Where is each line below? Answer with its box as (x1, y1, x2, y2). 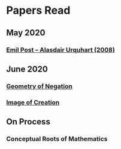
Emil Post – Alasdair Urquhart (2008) (6, 46, 115, 54)
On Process (6, 117, 51, 127)
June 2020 (6, 64, 48, 74)
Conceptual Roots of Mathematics (6, 135, 108, 143)
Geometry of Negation (6, 82, 73, 90)
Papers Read (6, 4, 71, 17)
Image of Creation (6, 98, 60, 106)
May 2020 (6, 28, 46, 38)
